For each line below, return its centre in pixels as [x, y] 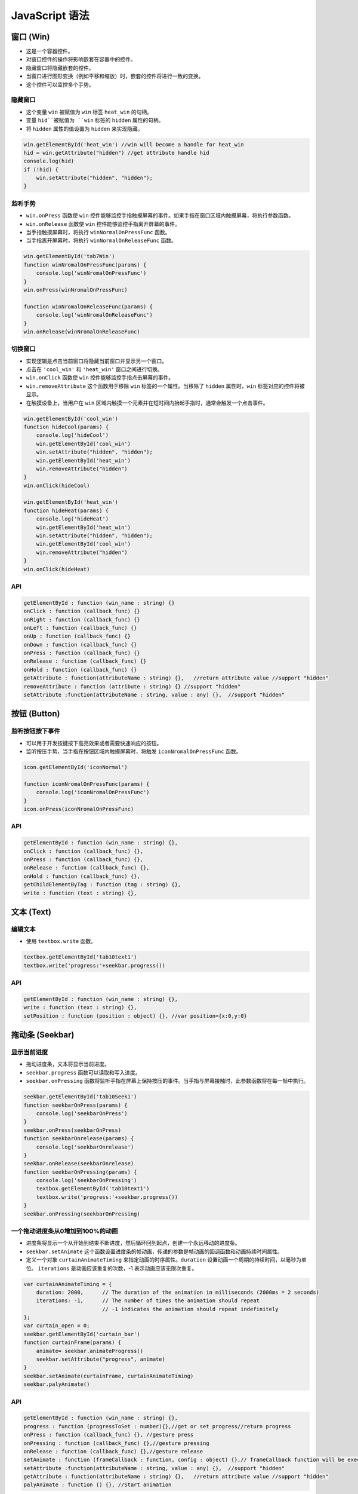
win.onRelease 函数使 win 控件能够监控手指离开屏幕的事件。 [103, 224]
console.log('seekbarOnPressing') [87, 1181]
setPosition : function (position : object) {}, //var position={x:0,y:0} [135, 1016]
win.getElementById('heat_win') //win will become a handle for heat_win [134, 144]
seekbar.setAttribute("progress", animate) [101, 1359]
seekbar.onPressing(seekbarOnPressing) [82, 1214]
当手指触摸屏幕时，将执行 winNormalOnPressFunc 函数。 [98, 232]
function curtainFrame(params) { [72, 1343]
